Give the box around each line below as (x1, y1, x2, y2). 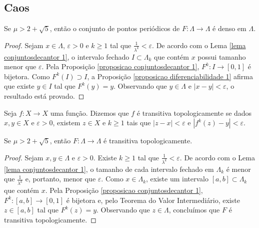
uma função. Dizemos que (50, 107, 129, 118)
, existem (52, 117, 80, 128)
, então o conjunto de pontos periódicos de (49, 23, 180, 34)
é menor (226, 163, 251, 174)
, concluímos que (168, 204, 220, 215)
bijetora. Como (4, 71, 50, 81)
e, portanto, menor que (25, 173, 96, 184)
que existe (4, 81, 34, 91)
